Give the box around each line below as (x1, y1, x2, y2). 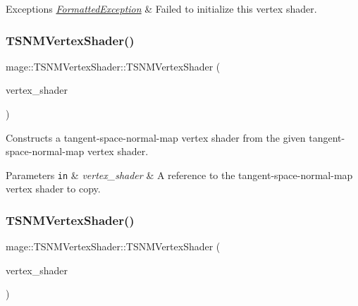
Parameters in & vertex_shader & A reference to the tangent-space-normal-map (6, 167, 353, 182)
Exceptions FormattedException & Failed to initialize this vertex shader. (6, 1, 317, 16)
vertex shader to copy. (6, 181, 101, 196)
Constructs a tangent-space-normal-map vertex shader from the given (6, 130, 306, 145)
